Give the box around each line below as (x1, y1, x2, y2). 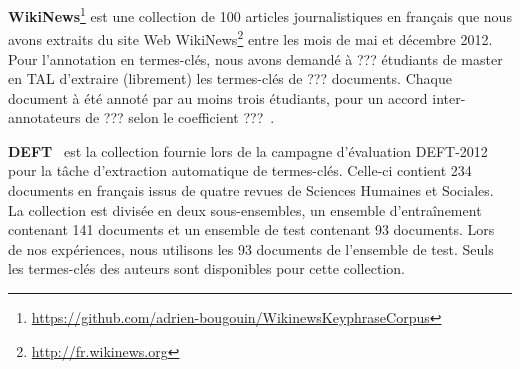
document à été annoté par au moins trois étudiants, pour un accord (8, 87, 428, 108)
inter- (432, 87, 466, 108)
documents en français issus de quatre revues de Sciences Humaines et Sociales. (8, 180, 494, 201)
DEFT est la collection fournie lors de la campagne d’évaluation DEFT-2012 (8, 140, 488, 161)
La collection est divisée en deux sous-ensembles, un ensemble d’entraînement (8, 199, 482, 220)
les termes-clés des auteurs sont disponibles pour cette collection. (8, 258, 405, 279)
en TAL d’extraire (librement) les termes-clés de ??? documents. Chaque (8, 68, 452, 89)
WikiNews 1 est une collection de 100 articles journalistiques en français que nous (8, 3, 512, 26)
